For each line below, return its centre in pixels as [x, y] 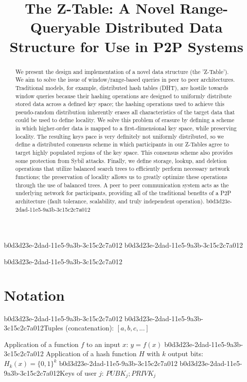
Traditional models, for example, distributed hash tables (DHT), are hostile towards [122, 87]
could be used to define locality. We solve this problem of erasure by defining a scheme [125, 120]
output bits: [185, 354]
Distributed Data [164, 27]
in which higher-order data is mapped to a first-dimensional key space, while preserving [126, 128]
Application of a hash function [91, 354]
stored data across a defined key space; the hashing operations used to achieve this [120, 104]
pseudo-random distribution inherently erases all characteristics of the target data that [125, 112]
